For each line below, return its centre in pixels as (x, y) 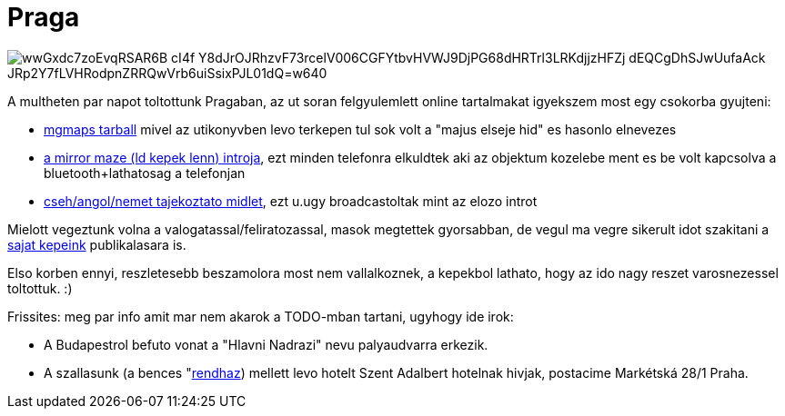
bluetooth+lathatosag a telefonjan (145, 173)
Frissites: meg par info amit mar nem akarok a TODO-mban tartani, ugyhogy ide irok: (261, 316)
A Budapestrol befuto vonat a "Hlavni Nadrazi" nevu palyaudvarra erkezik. (266, 344)
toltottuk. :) (40, 288)
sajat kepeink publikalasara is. (97, 244)
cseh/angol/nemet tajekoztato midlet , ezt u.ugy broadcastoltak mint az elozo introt (291, 201)
